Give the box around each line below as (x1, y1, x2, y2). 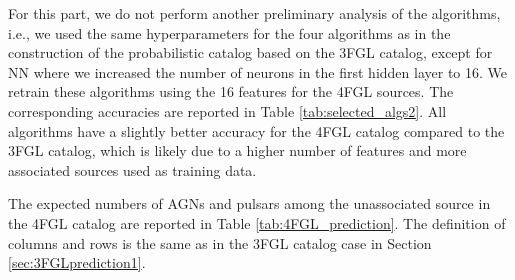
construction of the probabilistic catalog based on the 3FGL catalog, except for (8, 42, 493, 63)
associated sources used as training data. (8, 159, 257, 180)
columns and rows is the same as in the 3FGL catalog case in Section (8, 232, 432, 253)
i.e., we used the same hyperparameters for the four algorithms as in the (8, 22, 451, 43)
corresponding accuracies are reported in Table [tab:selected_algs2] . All (8, 100, 447, 121)
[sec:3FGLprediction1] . (8, 252, 146, 273)
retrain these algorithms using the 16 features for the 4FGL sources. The (8, 81, 454, 102)
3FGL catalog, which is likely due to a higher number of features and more (8, 140, 467, 161)
